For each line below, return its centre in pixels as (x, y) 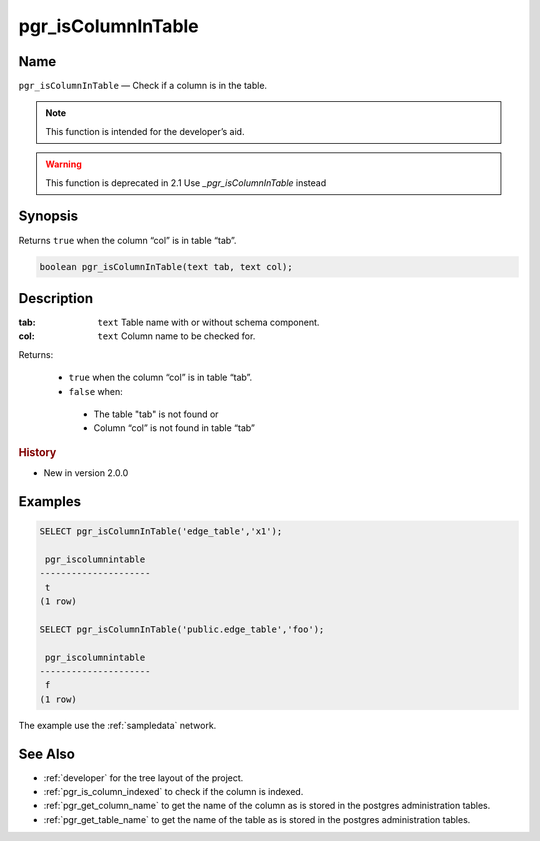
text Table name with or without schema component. (208, 322)
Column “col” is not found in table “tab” (174, 428)
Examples (50, 501)
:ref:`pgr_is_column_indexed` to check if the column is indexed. (173, 791)
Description (56, 298)
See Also (46, 753)
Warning (63, 164)
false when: (96, 391)
